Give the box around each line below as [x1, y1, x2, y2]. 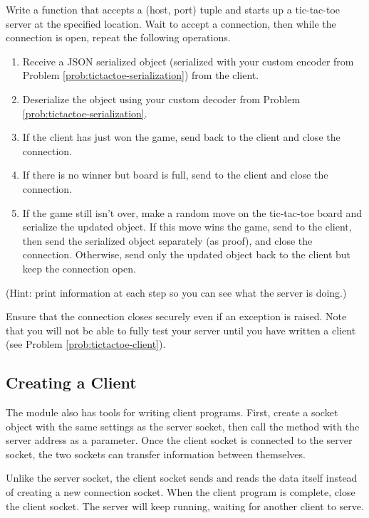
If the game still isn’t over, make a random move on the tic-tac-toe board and [22, 205, 363, 220]
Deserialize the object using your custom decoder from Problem [22, 91, 301, 106]
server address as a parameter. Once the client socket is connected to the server [6, 433, 353, 448]
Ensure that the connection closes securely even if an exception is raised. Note [6, 309, 347, 324]
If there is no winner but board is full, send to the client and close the [22, 167, 328, 182]
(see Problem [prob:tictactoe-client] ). [6, 337, 166, 351]
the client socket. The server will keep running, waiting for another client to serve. [6, 498, 364, 513]
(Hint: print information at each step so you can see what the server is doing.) [6, 285, 347, 300]
